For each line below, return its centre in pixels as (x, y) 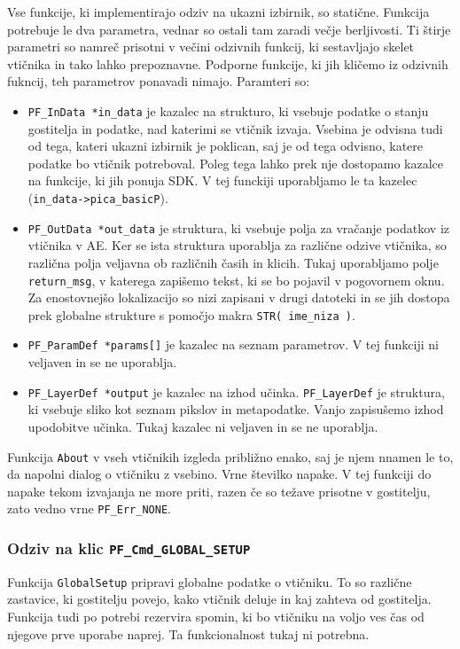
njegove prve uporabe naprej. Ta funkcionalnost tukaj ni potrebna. (188, 633)
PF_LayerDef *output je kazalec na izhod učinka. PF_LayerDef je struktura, (236, 391)
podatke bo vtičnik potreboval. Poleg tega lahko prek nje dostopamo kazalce (235, 163)
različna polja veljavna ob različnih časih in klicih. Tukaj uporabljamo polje (233, 262)
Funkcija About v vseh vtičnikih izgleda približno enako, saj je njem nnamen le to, (230, 456)
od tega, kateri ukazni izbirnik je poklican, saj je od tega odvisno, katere (225, 146)
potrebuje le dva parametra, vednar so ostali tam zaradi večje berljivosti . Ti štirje (229, 29)
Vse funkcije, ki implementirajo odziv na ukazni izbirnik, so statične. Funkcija (218, 12)
